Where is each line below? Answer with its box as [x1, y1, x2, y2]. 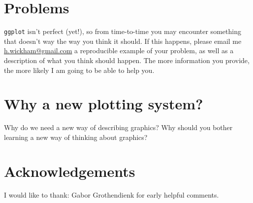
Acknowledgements [4, 161, 135, 181]
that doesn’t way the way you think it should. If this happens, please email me [4, 35, 242, 46]
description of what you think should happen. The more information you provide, [4, 55, 250, 65]
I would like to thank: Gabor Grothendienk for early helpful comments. [4, 189, 219, 200]
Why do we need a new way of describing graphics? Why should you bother [4, 122, 233, 133]
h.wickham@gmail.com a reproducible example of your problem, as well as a [4, 45, 234, 56]
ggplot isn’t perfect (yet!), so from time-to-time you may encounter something [4, 26, 241, 36]
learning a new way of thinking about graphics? [4, 132, 148, 142]
